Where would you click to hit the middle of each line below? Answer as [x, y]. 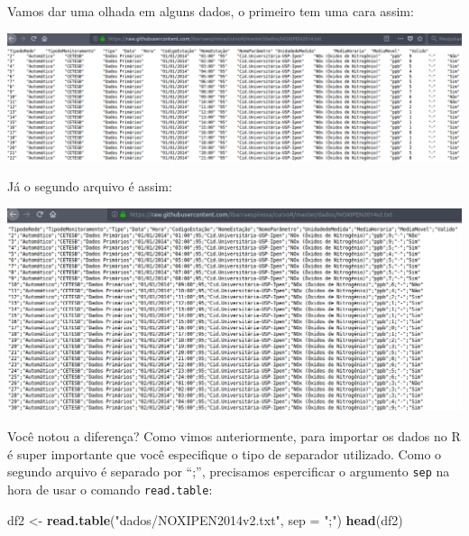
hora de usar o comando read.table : [110, 489]
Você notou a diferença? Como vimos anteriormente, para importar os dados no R [234, 436]
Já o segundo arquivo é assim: [90, 185]
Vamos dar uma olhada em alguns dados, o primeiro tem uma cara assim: [211, 11]
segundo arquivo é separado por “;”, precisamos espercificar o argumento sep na [229, 471]
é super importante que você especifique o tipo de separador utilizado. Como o [225, 453]
